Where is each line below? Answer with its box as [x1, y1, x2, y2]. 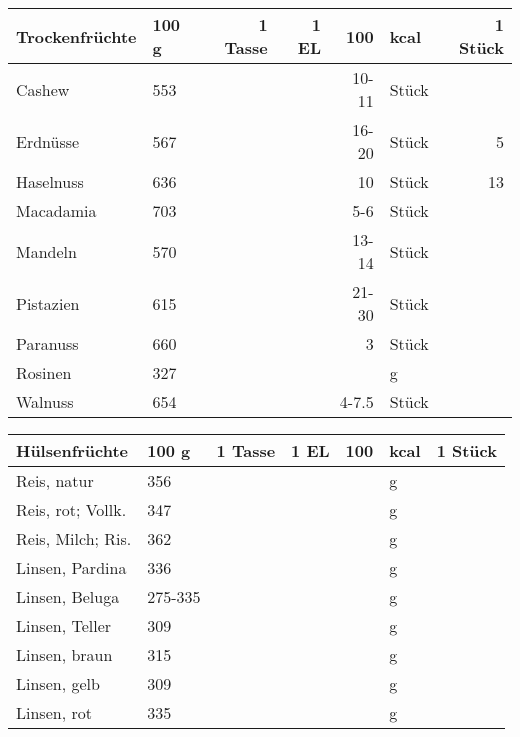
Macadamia [16, 199, 97, 222]
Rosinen [16, 361, 72, 384]
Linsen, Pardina [16, 556, 127, 579]
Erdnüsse [16, 129, 80, 153]
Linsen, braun [16, 643, 113, 666]
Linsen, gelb [16, 672, 100, 695]
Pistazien [16, 291, 80, 315]
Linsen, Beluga [16, 585, 120, 608]
